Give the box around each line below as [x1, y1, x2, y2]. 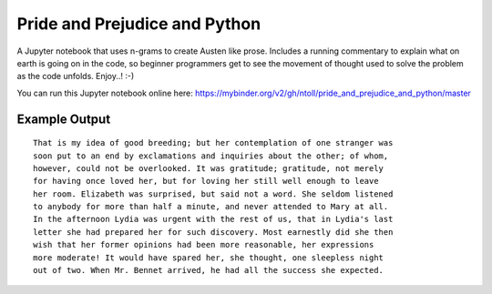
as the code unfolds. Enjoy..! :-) [16, 71, 135, 82]
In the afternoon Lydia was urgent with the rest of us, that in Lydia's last [33, 214, 394, 225]
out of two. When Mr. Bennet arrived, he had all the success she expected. [33, 265, 384, 276]
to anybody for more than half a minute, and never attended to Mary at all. [33, 201, 389, 212]
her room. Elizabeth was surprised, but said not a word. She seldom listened [33, 188, 394, 199]
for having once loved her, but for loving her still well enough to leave [33, 176, 379, 187]
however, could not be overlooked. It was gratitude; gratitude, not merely [33, 163, 384, 173]
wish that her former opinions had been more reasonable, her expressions [33, 239, 374, 250]
